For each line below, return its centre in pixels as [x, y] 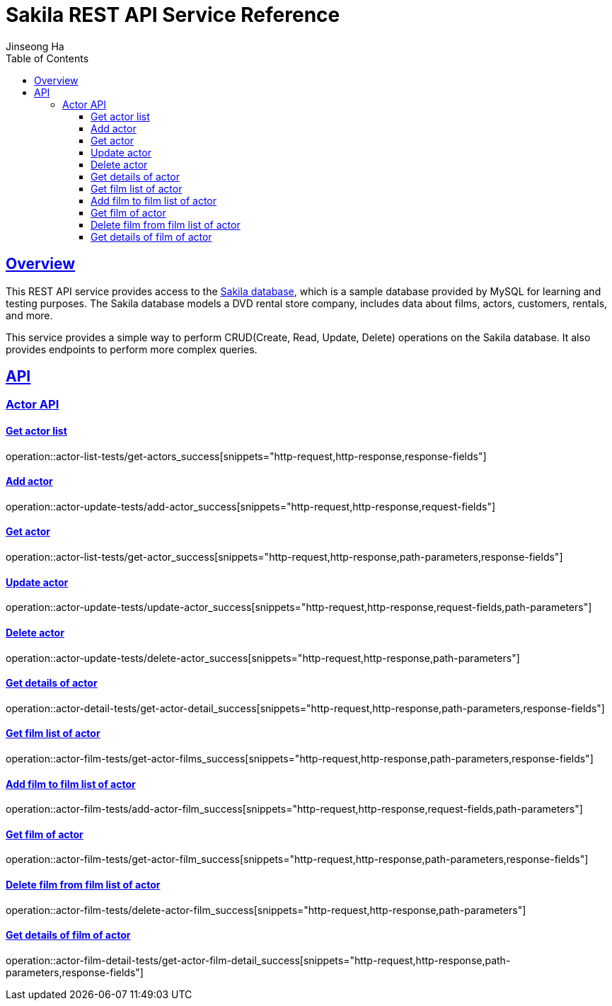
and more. [29, 315]
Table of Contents [47, 58]
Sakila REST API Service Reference [173, 15]
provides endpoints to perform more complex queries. [132, 349]
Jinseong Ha [35, 46]
